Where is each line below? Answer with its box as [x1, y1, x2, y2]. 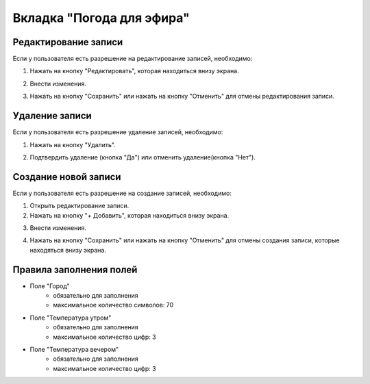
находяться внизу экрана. [29, 246, 106, 254]
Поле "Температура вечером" [29, 346, 119, 354]
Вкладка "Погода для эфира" [12, 10, 190, 25]
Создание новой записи [12, 171, 121, 183]
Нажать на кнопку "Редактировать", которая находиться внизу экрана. [29, 67, 239, 75]
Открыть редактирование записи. [29, 202, 129, 210]
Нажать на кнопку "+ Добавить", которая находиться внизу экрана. [29, 211, 230, 219]
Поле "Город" [29, 281, 70, 290]
